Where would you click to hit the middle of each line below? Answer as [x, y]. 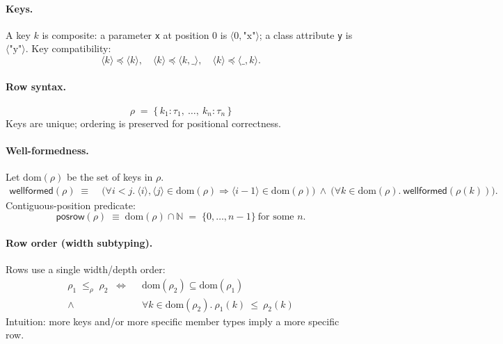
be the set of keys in [110, 177]
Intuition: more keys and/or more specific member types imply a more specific [173, 321]
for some [276, 217]
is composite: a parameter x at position [126, 34]
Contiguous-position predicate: [71, 205]
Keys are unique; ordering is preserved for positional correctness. [143, 123]
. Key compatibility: [68, 48]
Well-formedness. [47, 150]
